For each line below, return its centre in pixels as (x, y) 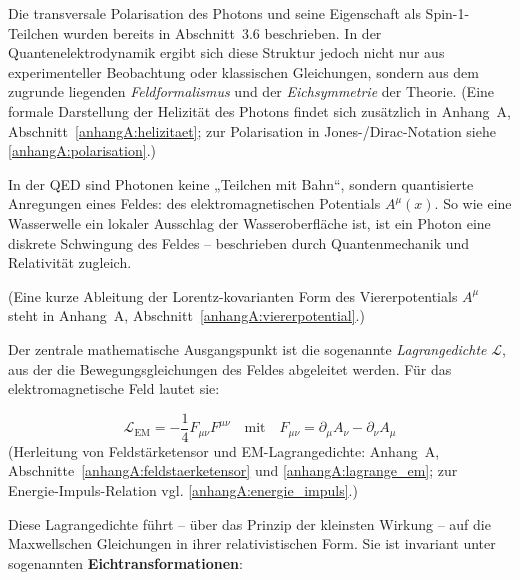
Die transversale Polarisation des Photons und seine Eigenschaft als (214, 13)
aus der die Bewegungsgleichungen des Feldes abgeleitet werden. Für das (230, 368)
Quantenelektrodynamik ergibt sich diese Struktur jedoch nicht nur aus (226, 52)
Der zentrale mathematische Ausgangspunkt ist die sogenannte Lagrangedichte (247, 348)
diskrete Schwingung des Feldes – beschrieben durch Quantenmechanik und (239, 242)
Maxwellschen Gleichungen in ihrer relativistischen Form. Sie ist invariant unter (252, 543)
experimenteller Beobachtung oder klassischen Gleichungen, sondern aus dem (243, 71)
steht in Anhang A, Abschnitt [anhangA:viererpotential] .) (186, 315)
